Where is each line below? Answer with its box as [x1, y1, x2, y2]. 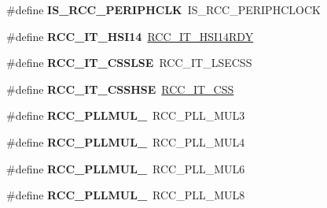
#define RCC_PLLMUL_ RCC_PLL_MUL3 [6, 107, 245, 124]
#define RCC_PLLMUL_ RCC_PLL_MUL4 [6, 133, 245, 150]
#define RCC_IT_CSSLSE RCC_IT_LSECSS [6, 54, 252, 71]
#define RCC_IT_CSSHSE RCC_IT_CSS [6, 80, 234, 97]
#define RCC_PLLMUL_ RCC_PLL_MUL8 [6, 187, 245, 203]
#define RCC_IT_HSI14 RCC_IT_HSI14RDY [6, 28, 254, 44]
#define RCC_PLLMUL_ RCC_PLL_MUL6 [6, 160, 245, 176]
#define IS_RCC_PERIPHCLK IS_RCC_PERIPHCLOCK [6, 2, 321, 17]
